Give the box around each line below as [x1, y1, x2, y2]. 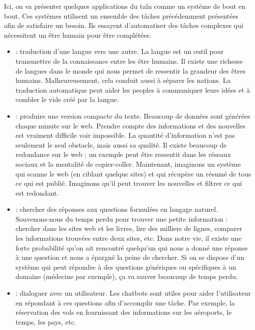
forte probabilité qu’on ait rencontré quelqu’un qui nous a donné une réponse [15, 242, 248, 253]
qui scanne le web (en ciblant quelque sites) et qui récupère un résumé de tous [15, 168, 251, 178]
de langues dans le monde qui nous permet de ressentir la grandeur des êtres [15, 65, 246, 76]
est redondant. [15, 187, 59, 198]
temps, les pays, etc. [15, 316, 76, 327]
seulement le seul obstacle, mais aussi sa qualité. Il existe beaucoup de [15, 139, 227, 150]
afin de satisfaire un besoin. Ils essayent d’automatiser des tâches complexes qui [4, 20, 243, 30]
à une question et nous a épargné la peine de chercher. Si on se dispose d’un [15, 252, 245, 262]
